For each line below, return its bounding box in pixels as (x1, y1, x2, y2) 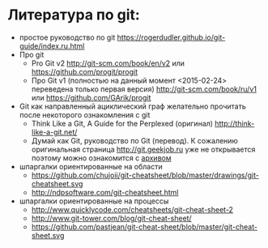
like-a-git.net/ (31, 127, 78, 137)
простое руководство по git (19, 32, 116, 42)
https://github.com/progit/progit (31, 66, 138, 76)
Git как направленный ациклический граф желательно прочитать (19, 101, 246, 111)
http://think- (215, 118, 255, 128)
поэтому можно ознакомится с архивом (31, 152, 172, 163)
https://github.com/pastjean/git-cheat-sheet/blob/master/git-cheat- (31, 221, 258, 232)
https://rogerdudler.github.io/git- (117, 32, 226, 42)
